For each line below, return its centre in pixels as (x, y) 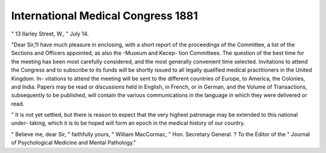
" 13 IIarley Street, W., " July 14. (50, 34)
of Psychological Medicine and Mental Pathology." (74, 143)
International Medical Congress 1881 (105, 16)
